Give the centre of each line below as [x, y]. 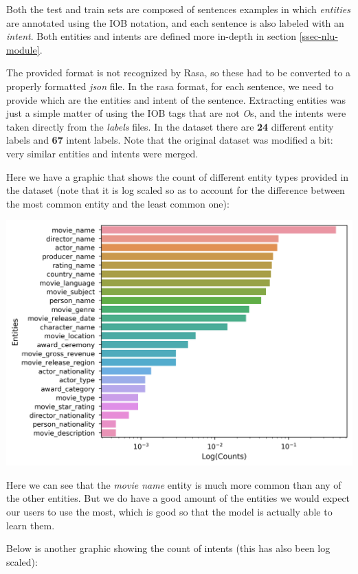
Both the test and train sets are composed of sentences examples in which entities [178, 9]
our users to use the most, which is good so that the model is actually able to [169, 511]
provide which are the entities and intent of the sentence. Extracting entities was [176, 99]
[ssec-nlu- [318, 36]
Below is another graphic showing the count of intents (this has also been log [168, 548]
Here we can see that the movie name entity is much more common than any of [174, 484]
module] [23, 49]
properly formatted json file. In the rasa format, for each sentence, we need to [170, 86]
